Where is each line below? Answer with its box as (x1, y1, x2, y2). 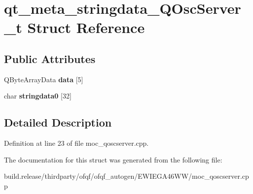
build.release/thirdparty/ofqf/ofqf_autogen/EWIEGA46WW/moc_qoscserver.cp (4, 171, 249, 181)
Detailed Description (4, 115, 112, 130)
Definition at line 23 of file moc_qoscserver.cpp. (4, 138, 149, 148)
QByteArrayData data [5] (4, 74, 83, 84)
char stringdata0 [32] (4, 91, 72, 101)
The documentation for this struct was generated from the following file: (4, 154, 222, 164)
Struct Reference (27, 17, 145, 37)
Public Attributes (4, 51, 96, 66)
